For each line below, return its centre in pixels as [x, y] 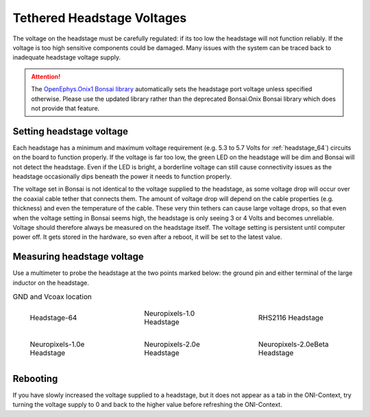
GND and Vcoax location [52, 297]
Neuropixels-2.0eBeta [293, 344]
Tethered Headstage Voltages [100, 18]
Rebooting [35, 378]
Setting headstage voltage [70, 131]
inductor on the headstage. [51, 283]
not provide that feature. [65, 108]
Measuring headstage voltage [78, 257]
